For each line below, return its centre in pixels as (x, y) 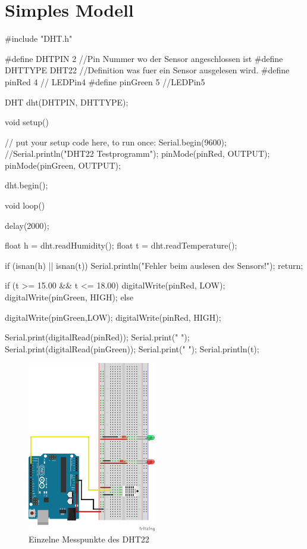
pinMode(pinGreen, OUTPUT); (63, 165)
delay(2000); (27, 225)
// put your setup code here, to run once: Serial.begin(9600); (116, 142)
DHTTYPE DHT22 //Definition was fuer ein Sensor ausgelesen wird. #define (147, 70)
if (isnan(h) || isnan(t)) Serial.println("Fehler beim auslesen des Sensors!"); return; (154, 265)
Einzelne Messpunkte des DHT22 (89, 539)
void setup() (27, 122)
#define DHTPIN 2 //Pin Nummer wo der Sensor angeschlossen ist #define (144, 58)
